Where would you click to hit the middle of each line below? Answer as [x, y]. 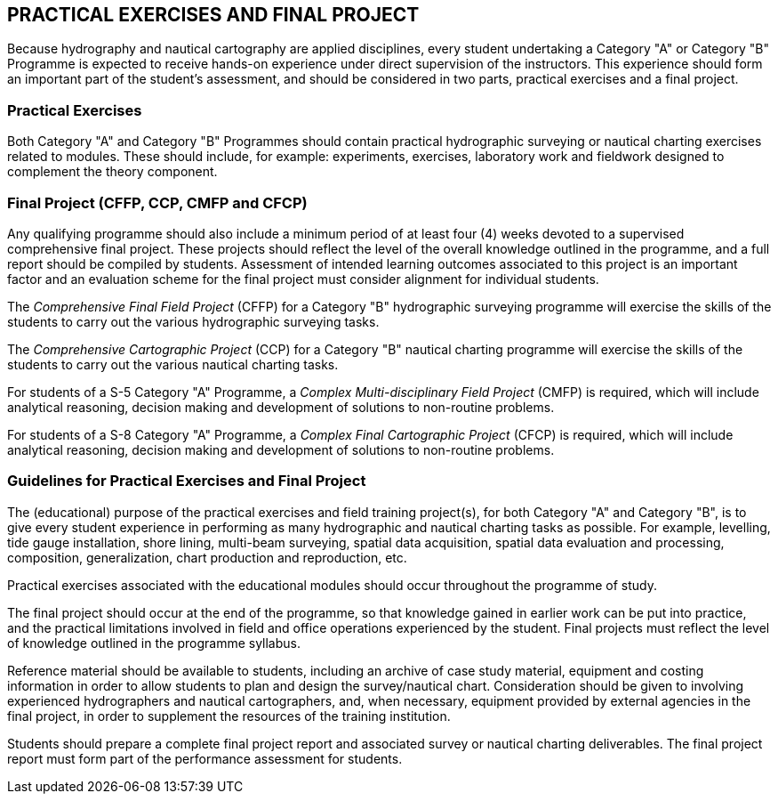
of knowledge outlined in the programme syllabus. [154, 643]
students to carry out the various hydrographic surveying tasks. [193, 321]
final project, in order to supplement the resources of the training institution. [229, 716]
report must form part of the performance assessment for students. [205, 758]
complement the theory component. [112, 172]
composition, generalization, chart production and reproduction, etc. [207, 557]
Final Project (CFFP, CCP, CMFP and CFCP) [157, 202]
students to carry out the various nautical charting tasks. [173, 364]
